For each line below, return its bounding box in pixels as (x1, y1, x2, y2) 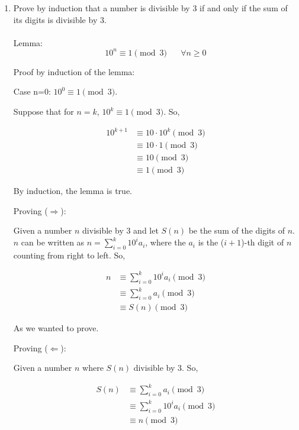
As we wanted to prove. (13, 322, 99, 334)
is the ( (198, 236, 224, 248)
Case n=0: (13, 85, 51, 98)
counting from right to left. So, (13, 248, 126, 261)
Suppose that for (13, 105, 74, 118)
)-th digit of (241, 236, 284, 248)
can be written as (21, 236, 85, 248)
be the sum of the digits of (188, 224, 285, 237)
